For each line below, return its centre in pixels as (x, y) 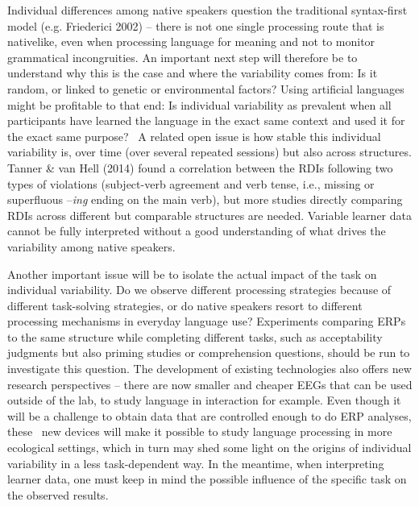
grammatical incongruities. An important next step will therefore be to (183, 57)
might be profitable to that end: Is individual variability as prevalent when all (199, 104)
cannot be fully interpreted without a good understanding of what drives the (197, 231)
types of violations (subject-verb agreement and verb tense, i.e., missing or (191, 183)
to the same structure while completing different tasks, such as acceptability (195, 336)
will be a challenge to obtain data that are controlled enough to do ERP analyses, (209, 415)
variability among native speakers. (91, 246)
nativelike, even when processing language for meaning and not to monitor (191, 41)
